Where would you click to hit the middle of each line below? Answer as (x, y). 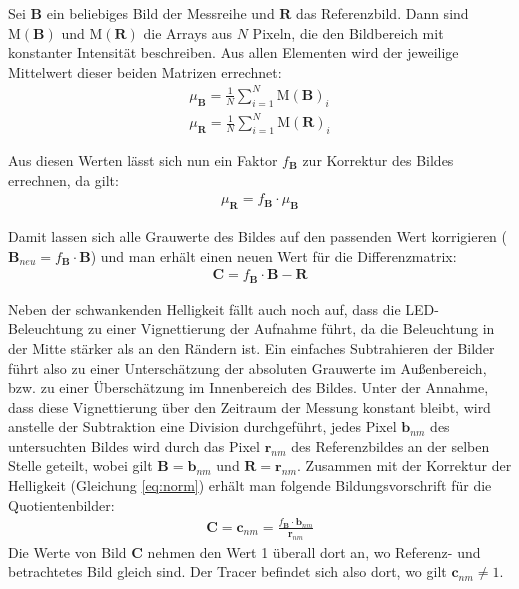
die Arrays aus (188, 32)
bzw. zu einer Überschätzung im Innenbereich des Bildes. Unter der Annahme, (248, 387)
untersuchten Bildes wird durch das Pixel (134, 445)
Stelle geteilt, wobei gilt (80, 465)
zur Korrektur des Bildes (378, 160)
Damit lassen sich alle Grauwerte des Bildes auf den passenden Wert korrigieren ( (257, 236)
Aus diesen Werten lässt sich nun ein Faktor (143, 160)
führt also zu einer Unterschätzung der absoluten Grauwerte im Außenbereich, (247, 367)
